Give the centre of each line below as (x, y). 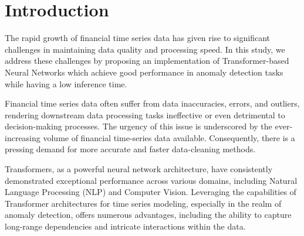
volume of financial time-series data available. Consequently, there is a (169, 137)
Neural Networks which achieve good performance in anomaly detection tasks (144, 72)
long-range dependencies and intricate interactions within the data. (125, 226)
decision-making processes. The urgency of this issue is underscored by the (139, 126)
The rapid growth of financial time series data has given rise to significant (138, 38)
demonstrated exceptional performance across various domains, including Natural (151, 180)
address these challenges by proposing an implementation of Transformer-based (147, 61)
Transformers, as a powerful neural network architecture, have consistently (139, 169)
